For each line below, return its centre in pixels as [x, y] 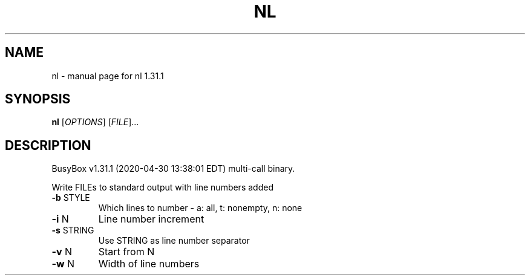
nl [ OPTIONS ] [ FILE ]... [95, 122]
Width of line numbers [149, 264]
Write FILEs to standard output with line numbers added [162, 187]
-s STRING [73, 230]
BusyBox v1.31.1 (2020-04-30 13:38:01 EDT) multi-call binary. [173, 169]
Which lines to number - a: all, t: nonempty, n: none [200, 208]
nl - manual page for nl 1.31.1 [108, 76]
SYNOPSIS [38, 99]
